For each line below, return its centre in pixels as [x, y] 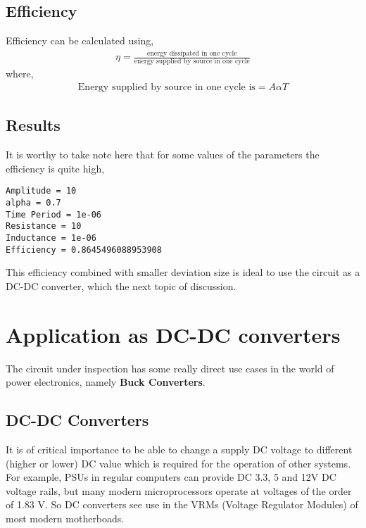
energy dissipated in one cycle [192, 53]
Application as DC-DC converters [173, 334]
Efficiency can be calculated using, [80, 40]
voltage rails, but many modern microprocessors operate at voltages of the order [179, 490]
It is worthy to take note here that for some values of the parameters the [163, 155]
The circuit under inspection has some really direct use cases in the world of [170, 368]
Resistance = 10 [44, 226]
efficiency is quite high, [55, 168]
